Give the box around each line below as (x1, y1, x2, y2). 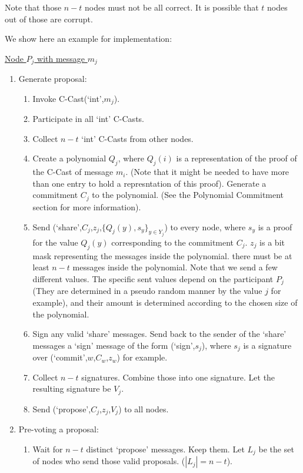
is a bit (259, 236, 285, 248)
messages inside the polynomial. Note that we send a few (72, 261, 278, 273)
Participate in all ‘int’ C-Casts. (32, 113, 144, 125)
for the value (32, 236, 78, 248)
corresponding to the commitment (111, 236, 234, 248)
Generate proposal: (18, 72, 87, 85)
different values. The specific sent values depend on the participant (32, 272, 274, 285)
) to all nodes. (118, 402, 169, 415)
